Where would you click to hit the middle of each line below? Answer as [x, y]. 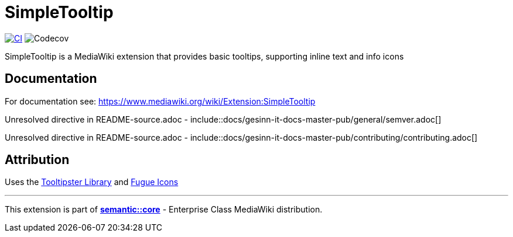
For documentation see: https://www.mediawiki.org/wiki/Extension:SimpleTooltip [160, 101]
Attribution [37, 160]
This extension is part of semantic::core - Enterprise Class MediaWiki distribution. [164, 210]
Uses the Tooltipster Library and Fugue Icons [92, 182]
